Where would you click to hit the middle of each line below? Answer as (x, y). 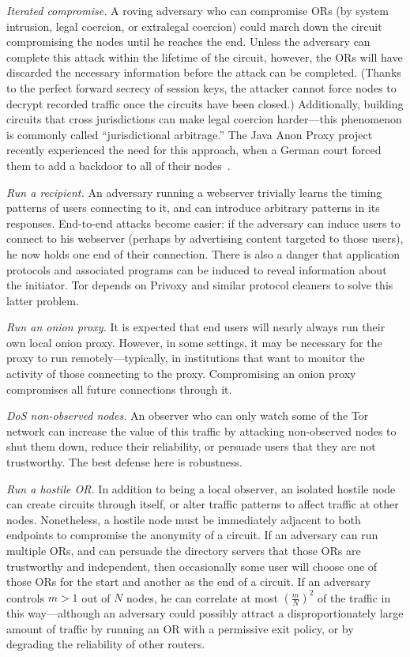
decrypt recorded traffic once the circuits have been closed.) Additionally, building (205, 103)
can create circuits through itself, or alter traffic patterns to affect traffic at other (203, 504)
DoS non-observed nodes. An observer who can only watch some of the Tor (188, 415)
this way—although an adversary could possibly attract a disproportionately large (205, 613)
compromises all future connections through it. (119, 389)
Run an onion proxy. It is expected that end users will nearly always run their (196, 327)
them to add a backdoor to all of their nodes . (118, 165)
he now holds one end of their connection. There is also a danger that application (203, 253)
